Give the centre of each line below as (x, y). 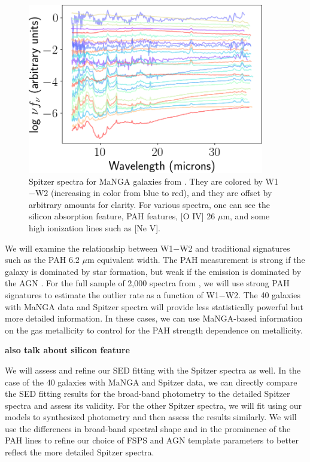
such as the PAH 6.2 (42, 260)
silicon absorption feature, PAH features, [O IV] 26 (122, 216)
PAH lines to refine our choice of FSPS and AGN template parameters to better (152, 440)
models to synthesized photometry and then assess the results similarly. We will (151, 417)
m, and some (246, 216)
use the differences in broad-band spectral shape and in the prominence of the (148, 428)
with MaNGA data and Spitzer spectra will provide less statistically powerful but (154, 306)
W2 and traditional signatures (235, 248)
